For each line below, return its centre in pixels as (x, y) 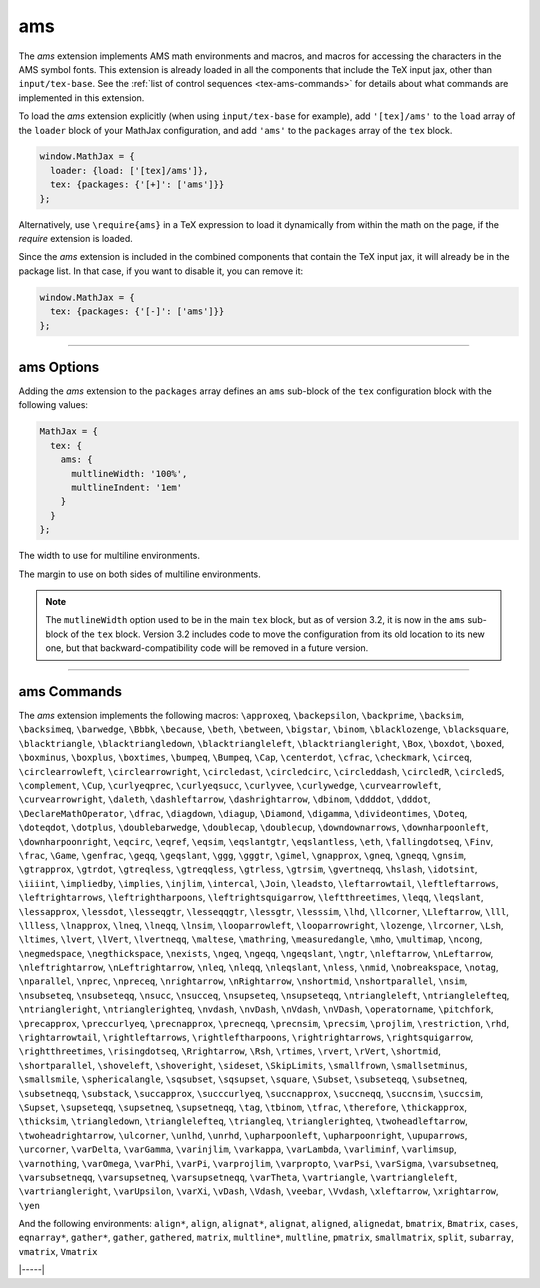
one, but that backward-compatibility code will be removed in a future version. (207, 648)
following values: (53, 405)
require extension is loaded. (76, 239)
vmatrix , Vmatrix (58, 1251)
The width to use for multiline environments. (109, 556)
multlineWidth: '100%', (129, 473)
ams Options (59, 366)
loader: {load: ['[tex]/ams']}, (129, 170)
